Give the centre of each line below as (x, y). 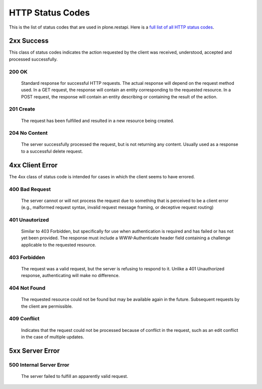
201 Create (22, 109)
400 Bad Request (30, 189)
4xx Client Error (33, 165)
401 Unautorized (29, 219)
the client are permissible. (47, 306)
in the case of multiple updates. (53, 337)
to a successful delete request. (52, 151)
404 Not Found (27, 288)
